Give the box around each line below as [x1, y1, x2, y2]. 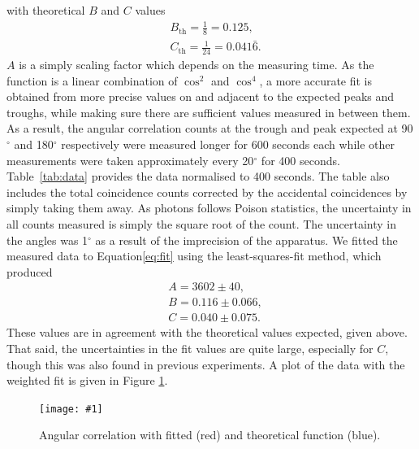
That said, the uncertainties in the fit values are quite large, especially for [6, 340, 374, 357]
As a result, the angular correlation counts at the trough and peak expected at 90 [6, 120, 413, 137]
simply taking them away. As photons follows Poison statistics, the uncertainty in [6, 199, 412, 216]
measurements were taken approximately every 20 [6, 151, 254, 168]
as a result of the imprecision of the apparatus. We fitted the [95, 231, 398, 248]
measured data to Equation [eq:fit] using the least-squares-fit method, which [6, 247, 382, 264]
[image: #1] [39, 403, 103, 415]
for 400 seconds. [261, 151, 340, 168]
